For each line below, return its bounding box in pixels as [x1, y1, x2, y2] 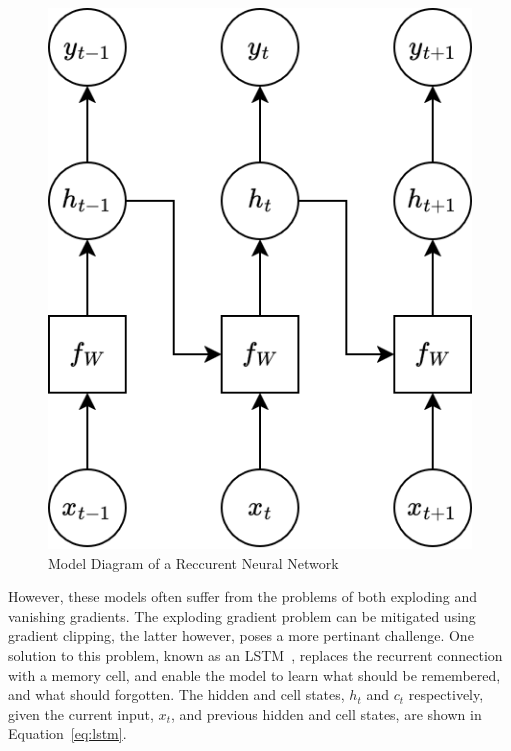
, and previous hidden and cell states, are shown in [170, 703, 482, 724]
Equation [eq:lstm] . [8, 723, 127, 744]
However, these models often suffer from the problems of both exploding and [8, 586, 478, 607]
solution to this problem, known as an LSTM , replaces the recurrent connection [8, 645, 503, 665]
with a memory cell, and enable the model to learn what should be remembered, [8, 664, 501, 685]
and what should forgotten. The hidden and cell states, [8, 684, 345, 705]
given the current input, [8, 703, 154, 724]
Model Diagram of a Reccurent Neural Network [48, 552, 339, 573]
